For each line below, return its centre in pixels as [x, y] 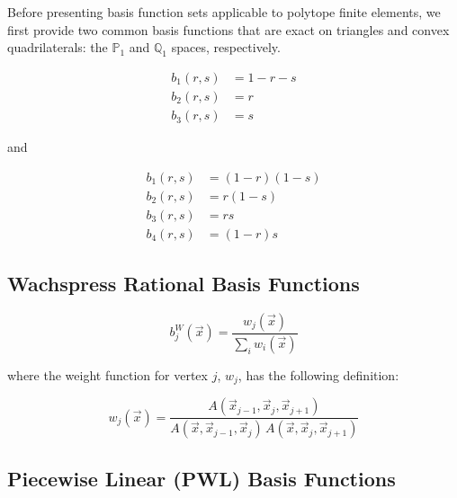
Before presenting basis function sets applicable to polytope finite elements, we [224, 12]
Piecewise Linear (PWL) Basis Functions [202, 478]
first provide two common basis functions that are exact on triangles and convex [228, 29]
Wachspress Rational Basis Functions [184, 284]
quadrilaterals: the [58, 47]
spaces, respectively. [226, 47]
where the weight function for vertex [108, 374]
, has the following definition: [318, 374]
